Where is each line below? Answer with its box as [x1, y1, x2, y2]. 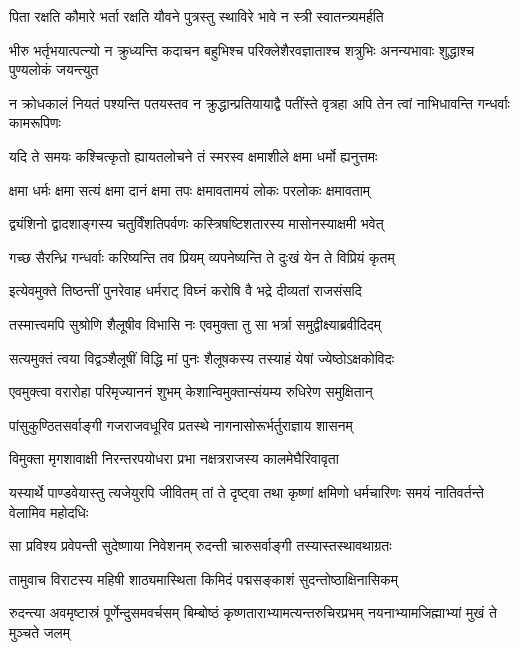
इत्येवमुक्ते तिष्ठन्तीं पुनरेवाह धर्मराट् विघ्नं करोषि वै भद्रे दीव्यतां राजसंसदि [9, 280, 362, 301]
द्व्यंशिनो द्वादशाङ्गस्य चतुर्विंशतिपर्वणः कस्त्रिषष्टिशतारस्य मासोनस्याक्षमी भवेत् [9, 213, 384, 234]
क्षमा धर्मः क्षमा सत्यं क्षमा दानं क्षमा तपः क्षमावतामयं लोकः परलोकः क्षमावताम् [9, 179, 371, 200]
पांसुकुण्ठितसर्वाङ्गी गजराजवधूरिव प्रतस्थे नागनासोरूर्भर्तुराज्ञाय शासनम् [9, 414, 353, 435]
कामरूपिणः [9, 112, 61, 133]
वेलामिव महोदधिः [9, 501, 89, 522]
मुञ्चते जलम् [9, 621, 71, 642]
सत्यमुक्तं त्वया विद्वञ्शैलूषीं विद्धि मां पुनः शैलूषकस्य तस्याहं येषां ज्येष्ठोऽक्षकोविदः [9, 347, 395, 368]
